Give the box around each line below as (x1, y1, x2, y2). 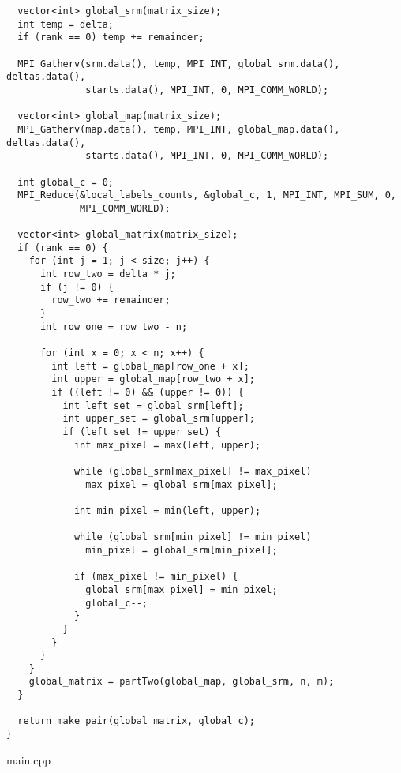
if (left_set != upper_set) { (62, 426, 222, 437)
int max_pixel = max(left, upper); (73, 439, 261, 451)
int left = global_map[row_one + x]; (51, 360, 249, 372)
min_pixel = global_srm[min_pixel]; (85, 544, 278, 556)
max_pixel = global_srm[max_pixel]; (85, 478, 278, 490)
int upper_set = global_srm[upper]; (62, 413, 255, 425)
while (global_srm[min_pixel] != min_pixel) (73, 531, 312, 543)
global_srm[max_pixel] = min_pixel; (85, 584, 278, 595)
